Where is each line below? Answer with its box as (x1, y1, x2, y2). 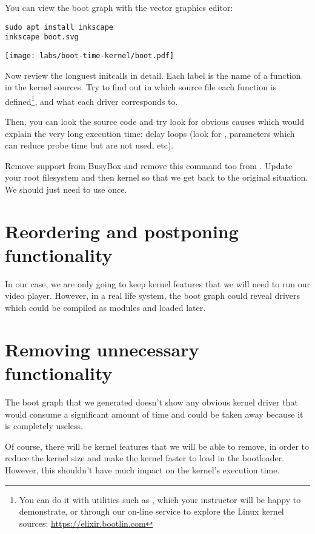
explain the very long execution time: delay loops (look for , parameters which (5, 127, 295, 139)
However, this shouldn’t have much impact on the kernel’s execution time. (5, 463, 280, 476)
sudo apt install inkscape (5, 22, 113, 32)
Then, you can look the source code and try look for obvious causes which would (5, 115, 304, 127)
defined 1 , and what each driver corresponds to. (5, 93, 178, 107)
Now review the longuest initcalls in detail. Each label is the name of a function (5, 68, 301, 81)
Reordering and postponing (5, 218, 239, 243)
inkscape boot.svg (5, 33, 79, 42)
